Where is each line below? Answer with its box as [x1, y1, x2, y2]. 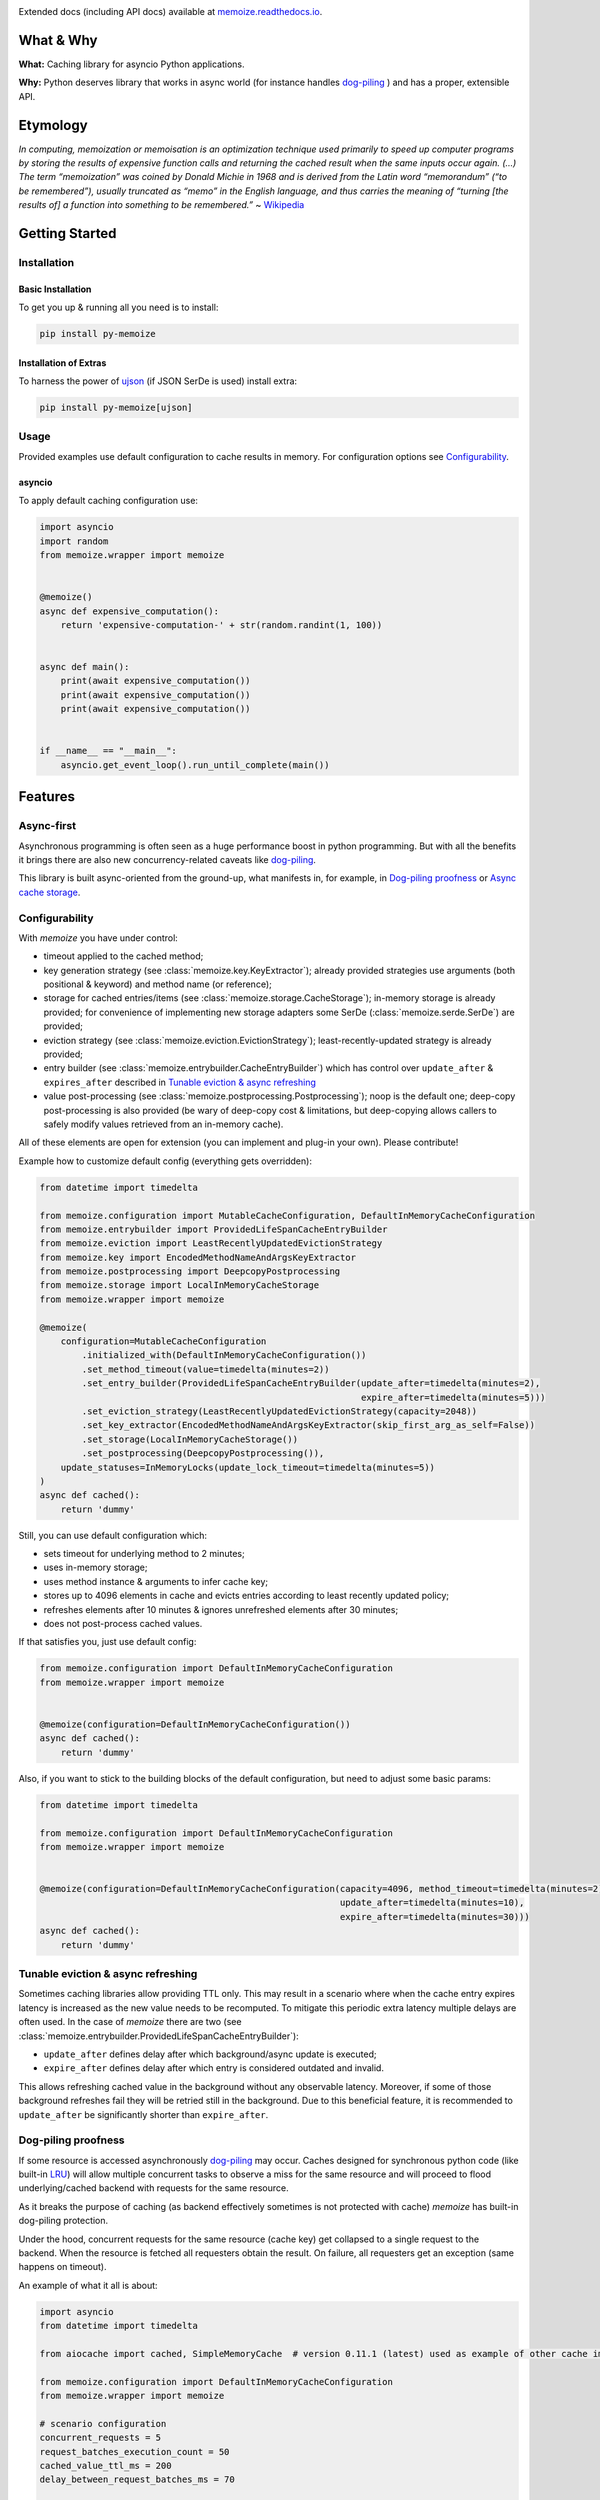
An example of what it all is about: [18, 2279, 159, 2291]
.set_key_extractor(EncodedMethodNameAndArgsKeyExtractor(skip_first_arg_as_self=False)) [81, 1420, 535, 1431]
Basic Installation [18, 283, 92, 295]
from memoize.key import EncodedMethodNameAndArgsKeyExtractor [39, 1251, 357, 1263]
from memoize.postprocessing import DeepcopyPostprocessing [39, 1266, 341, 1277]
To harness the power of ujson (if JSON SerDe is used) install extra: [18, 375, 298, 387]
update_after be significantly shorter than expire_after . [18, 2108, 269, 2120]
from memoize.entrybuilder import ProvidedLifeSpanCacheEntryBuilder [39, 1223, 388, 1235]
